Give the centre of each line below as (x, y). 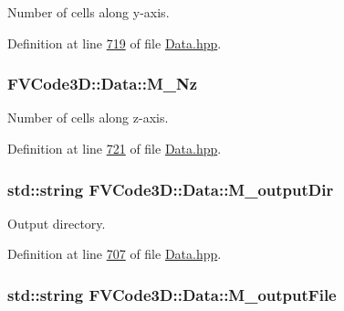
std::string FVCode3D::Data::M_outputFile (172, 294)
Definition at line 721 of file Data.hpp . (115, 148)
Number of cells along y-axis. (89, 12)
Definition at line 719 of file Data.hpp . (115, 43)
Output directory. (57, 223)
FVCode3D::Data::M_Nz (103, 84)
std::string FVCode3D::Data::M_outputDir (171, 189)
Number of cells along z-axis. (88, 118)
